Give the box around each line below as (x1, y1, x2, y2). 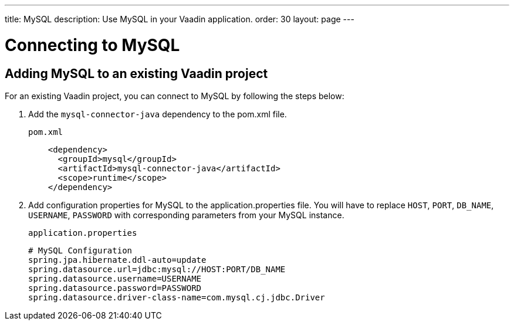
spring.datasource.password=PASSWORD (28, 283, 202, 293)
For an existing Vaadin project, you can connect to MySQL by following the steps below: (5, 90, 344, 101)
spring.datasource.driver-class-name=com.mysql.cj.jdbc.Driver (28, 292, 325, 302)
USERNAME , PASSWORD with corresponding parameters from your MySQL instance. (28, 209, 344, 220)
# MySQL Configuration (28, 245, 133, 255)
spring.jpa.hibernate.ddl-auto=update (28, 255, 207, 265)
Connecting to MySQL (5, 35, 180, 55)
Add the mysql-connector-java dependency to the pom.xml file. (28, 109, 287, 119)
